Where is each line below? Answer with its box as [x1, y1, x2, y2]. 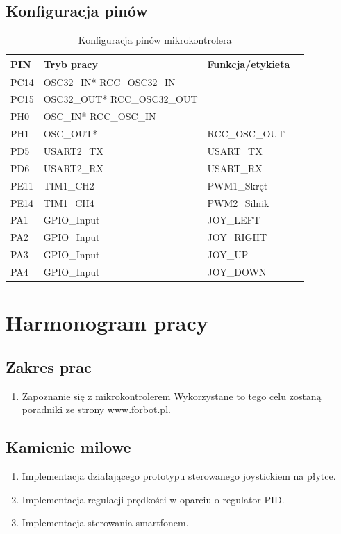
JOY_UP [207, 247, 249, 262]
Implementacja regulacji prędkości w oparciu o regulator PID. [22, 492, 285, 506]
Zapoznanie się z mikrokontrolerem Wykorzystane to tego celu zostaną [22, 388, 322, 403]
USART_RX [207, 160, 263, 175]
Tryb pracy [43, 56, 99, 71]
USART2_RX [43, 160, 103, 175]
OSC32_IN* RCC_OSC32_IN [43, 74, 176, 89]
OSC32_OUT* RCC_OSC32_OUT [43, 92, 198, 106]
